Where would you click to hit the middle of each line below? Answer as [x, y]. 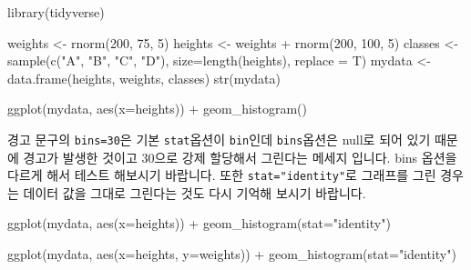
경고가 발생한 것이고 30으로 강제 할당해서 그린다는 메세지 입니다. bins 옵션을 [240, 157]
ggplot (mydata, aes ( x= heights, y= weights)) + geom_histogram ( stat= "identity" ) [232, 254]
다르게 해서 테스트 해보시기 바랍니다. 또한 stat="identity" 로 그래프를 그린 [222, 175]
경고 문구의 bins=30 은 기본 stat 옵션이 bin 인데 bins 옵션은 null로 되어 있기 [219, 139]
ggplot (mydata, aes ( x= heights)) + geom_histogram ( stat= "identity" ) [199, 223]
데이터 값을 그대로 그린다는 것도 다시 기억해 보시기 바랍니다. [195, 192]
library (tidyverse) [56, 12]
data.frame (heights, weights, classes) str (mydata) [144, 78]
